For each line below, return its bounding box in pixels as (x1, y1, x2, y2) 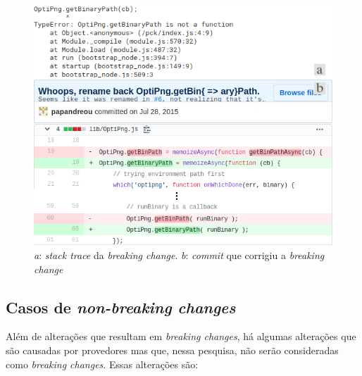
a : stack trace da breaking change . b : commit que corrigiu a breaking (34, 248, 325, 263)
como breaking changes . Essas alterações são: (6, 356, 199, 371)
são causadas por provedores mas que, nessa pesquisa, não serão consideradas (6, 343, 339, 358)
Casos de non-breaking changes (6, 296, 236, 318)
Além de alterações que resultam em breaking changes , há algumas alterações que (6, 329, 356, 344)
